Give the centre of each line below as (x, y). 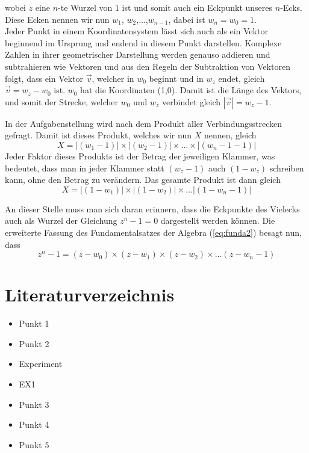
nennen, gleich (230, 135)
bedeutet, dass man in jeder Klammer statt (85, 168)
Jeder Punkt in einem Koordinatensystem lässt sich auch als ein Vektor (136, 31)
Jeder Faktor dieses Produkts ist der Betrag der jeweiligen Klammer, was (140, 156)
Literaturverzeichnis (90, 294)
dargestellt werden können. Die (218, 220)
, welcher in (113, 78)
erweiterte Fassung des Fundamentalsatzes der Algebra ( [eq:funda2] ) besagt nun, (153, 232)
